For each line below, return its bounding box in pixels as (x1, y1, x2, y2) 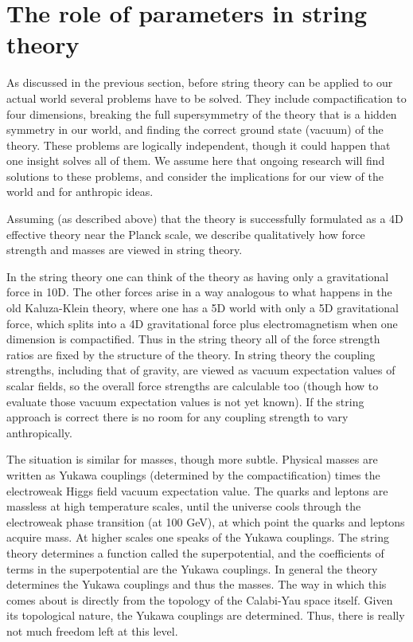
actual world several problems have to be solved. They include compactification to (6, 89, 407, 106)
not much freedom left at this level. (6, 622, 178, 639)
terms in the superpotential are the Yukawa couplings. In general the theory (6, 560, 378, 577)
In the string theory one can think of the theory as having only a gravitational (6, 268, 389, 284)
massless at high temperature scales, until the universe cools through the (6, 498, 361, 515)
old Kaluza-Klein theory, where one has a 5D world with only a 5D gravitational (6, 299, 399, 316)
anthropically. (6, 424, 72, 440)
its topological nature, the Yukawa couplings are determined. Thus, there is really (6, 607, 405, 624)
